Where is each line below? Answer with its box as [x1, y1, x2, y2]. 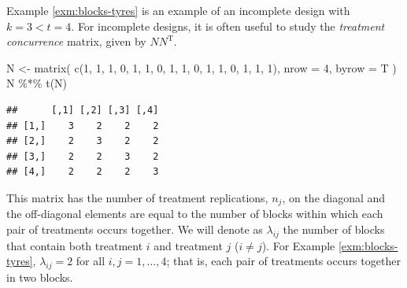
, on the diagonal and [282, 189, 386, 205]
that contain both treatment [6, 237, 143, 253]
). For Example [261, 237, 335, 253]
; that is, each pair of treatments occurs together [166, 253, 401, 269]
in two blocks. [6, 269, 73, 286]
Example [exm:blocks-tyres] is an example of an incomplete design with [6, 2, 350, 18]
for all [76, 253, 105, 269]
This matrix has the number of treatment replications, [6, 189, 268, 205]
